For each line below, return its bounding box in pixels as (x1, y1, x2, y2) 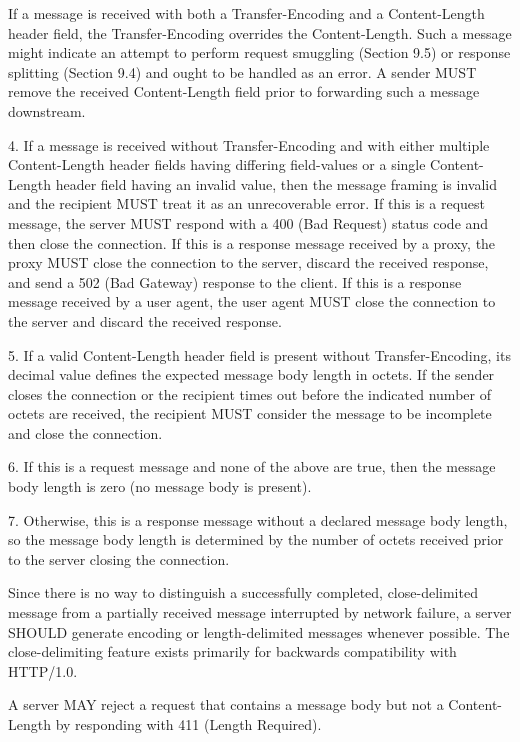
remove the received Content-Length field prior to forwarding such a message (8, 81, 480, 102)
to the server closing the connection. (8, 548, 230, 569)
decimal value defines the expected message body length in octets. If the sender (8, 364, 495, 385)
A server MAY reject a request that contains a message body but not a (8, 694, 444, 715)
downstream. (8, 100, 86, 121)
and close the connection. (8, 422, 163, 443)
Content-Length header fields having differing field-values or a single (8, 154, 426, 175)
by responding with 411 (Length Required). (55, 714, 322, 734)
